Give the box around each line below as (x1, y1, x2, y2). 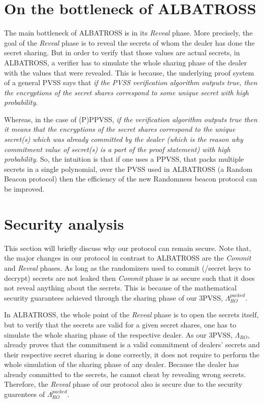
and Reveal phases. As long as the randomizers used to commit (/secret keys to (4, 262, 251, 273)
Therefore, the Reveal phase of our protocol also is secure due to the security (4, 379, 243, 389)
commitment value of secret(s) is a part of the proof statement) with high (4, 143, 230, 154)
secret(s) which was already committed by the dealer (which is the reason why (4, 134, 243, 144)
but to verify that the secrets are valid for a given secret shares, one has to (4, 319, 237, 329)
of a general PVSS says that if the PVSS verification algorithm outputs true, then (4, 77, 257, 88)
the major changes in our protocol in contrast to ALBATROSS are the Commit (4, 252, 251, 263)
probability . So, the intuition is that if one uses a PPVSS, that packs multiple (4, 154, 244, 164)
